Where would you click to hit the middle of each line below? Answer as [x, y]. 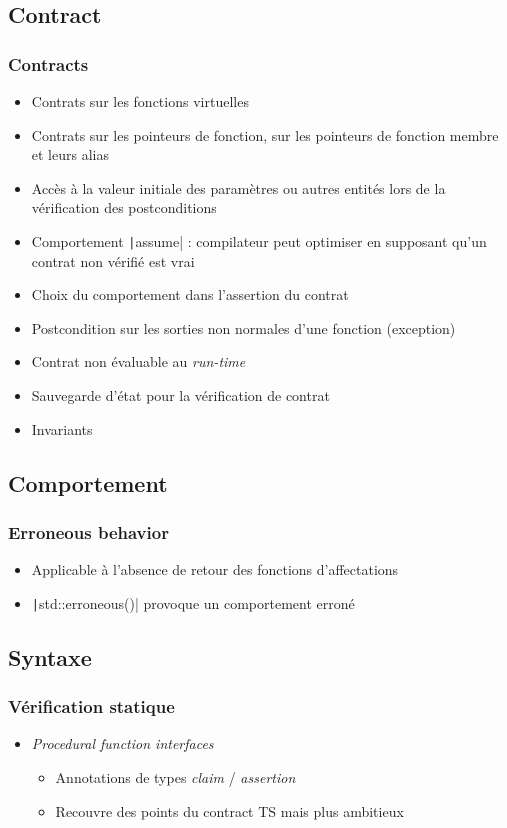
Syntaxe [50, 656]
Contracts [48, 63]
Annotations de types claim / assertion [175, 777]
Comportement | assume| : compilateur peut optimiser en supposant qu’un [259, 240]
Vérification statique [91, 706]
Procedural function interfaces [122, 743]
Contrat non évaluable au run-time [138, 361]
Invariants [62, 428]
